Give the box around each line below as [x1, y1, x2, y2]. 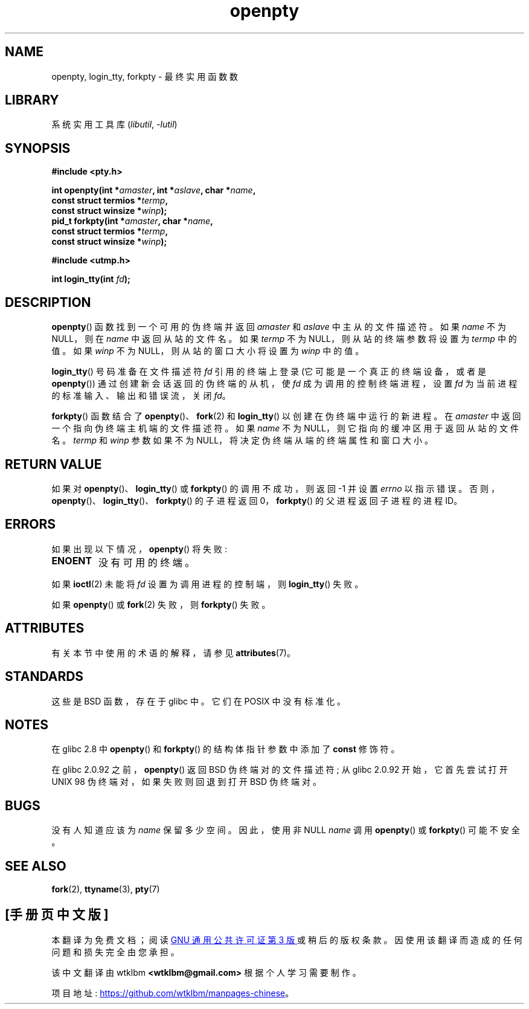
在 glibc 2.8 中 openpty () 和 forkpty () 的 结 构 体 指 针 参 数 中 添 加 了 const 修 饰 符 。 [51, 744, 400, 755]
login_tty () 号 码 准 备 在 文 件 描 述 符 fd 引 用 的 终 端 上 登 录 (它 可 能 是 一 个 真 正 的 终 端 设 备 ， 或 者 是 [51, 366, 487, 377]
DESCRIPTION [5, 294, 91, 310]
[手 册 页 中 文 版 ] [5, 907, 109, 923]
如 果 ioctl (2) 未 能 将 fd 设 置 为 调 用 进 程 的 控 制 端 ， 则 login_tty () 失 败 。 [51, 578, 364, 589]
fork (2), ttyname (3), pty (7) [51, 884, 160, 895]
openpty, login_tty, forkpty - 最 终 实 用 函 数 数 [51, 71, 239, 82]
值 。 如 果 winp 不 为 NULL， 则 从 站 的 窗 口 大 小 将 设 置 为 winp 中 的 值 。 [51, 346, 364, 356]
